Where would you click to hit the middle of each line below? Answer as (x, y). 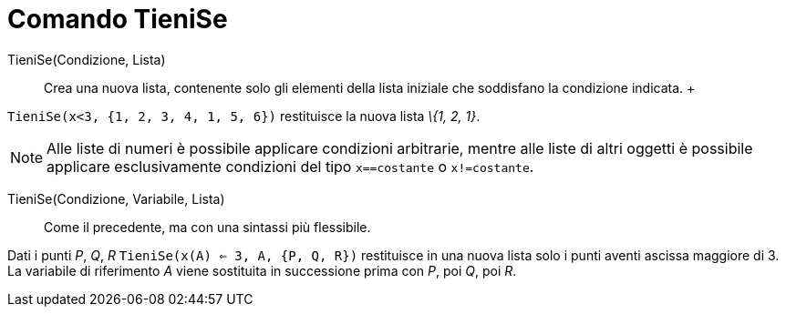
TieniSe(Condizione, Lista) (87, 59)
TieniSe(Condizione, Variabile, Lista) (116, 198)
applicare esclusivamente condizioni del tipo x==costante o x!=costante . (290, 166)
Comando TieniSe (118, 19)
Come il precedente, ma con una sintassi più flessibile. (207, 227)
